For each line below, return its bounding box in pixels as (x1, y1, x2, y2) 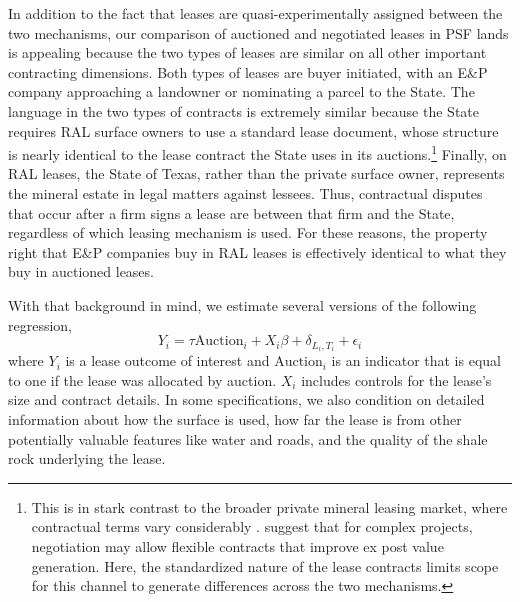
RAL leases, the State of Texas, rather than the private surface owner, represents (8, 163, 505, 184)
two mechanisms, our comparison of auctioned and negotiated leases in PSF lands (8, 22, 509, 43)
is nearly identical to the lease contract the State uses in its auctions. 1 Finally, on (8, 141, 507, 164)
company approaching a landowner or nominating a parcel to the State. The (8, 81, 475, 102)
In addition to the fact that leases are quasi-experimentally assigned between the (8, 3, 503, 23)
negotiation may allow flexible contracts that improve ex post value (31, 536, 444, 556)
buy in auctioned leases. (8, 261, 154, 282)
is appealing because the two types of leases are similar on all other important (8, 42, 487, 63)
